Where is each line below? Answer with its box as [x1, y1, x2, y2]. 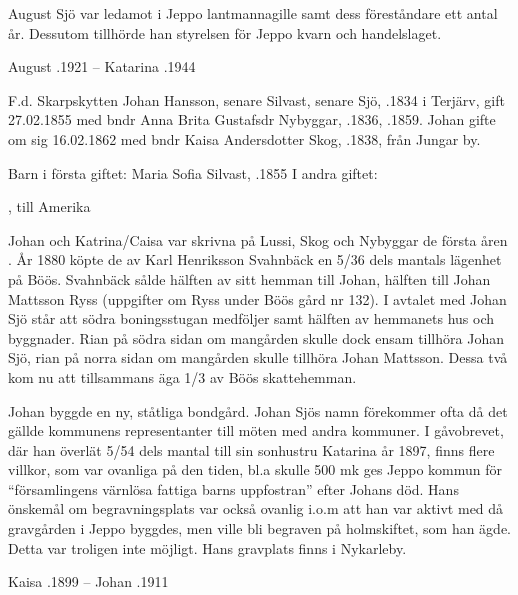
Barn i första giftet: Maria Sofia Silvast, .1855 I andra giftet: [8, 162, 378, 183]
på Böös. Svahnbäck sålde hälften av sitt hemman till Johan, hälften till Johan [8, 268, 491, 289]
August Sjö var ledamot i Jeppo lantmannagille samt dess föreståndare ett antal [8, 3, 498, 23]
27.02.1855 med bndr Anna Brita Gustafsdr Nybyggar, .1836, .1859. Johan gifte [8, 109, 496, 130]
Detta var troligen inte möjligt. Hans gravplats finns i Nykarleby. [8, 537, 407, 558]
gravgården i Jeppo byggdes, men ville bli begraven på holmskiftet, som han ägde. [8, 518, 512, 539]
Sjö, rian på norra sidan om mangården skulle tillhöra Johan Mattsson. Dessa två [8, 347, 508, 368]
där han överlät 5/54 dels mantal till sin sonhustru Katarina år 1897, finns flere [8, 439, 495, 460]
